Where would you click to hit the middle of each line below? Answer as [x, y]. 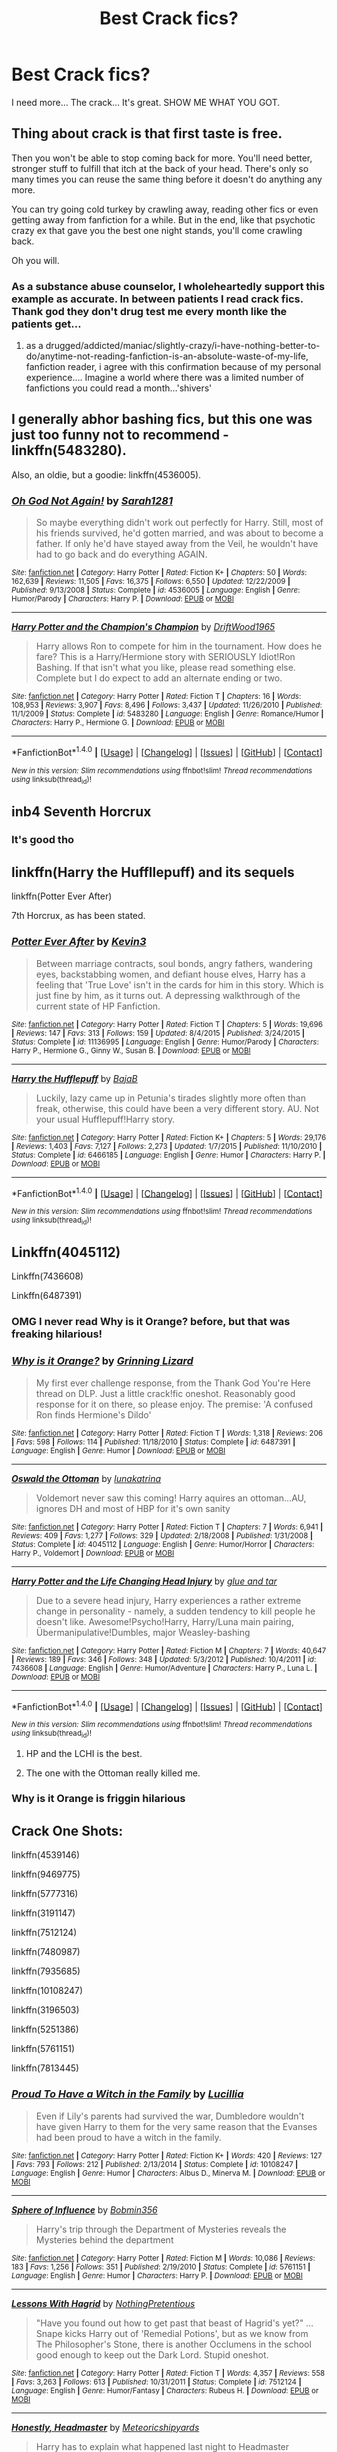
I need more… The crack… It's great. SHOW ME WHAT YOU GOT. [146, 102]
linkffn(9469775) [46, 1874]
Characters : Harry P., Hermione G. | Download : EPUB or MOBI [118, 723]
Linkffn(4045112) [66, 1252]
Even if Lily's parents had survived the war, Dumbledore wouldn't [170, 2116]
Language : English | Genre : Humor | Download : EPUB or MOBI [118, 1450]
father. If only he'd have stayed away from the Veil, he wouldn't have [177, 544]
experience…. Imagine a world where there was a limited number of [165, 378]
